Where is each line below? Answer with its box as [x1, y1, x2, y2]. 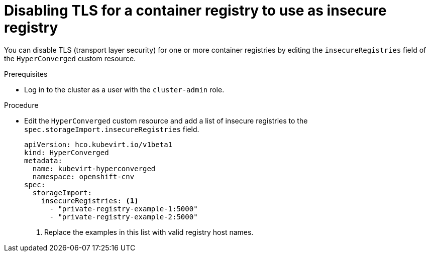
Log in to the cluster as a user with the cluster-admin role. [24, 85, 225, 94]
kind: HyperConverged [24, 148, 109, 157]
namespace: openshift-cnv [32, 172, 135, 181]
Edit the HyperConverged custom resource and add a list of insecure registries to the [24, 116, 308, 125]
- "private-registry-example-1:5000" [49, 204, 198, 213]
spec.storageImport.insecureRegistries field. [24, 124, 199, 134]
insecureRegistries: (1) [41, 196, 139, 205]
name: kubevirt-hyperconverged [32, 164, 156, 173]
